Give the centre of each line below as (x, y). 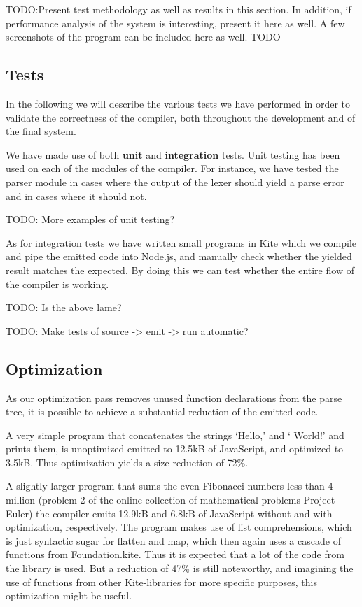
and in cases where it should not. (76, 195)
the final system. (41, 131)
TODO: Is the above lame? (64, 307)
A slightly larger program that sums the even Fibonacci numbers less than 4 (169, 486)
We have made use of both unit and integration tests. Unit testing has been (173, 154)
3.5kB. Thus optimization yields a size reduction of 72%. (127, 462)
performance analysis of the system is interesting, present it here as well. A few (175, 23)
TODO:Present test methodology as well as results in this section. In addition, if (179, 9)
